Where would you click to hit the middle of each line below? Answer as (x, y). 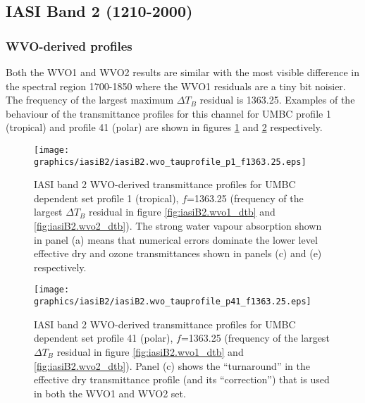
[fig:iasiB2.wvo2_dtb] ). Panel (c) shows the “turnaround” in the (172, 365)
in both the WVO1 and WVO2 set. (110, 393)
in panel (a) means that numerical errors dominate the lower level (176, 239)
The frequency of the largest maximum (90, 100)
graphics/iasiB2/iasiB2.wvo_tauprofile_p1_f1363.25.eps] (170, 162)
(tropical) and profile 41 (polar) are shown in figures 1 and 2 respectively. (164, 127)
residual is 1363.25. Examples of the (277, 100)
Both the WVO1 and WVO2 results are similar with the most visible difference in (182, 72)
